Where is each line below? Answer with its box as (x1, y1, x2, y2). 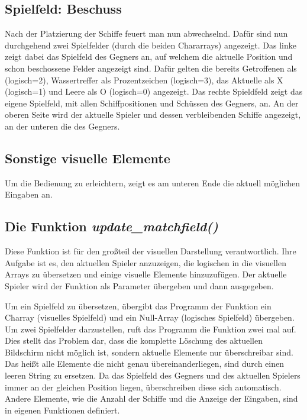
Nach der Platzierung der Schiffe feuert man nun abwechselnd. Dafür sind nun (5, 27, 288, 40)
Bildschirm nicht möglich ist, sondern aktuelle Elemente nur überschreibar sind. (5, 345, 293, 358)
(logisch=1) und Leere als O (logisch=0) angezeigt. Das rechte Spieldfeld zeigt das (5, 85, 303, 98)
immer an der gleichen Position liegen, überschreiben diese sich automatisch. (5, 380, 282, 393)
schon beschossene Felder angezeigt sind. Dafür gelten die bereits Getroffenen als (5, 62, 297, 74)
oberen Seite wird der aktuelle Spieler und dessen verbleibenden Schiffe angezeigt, (5, 108, 301, 121)
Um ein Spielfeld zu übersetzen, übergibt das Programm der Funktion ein (5, 299, 272, 312)
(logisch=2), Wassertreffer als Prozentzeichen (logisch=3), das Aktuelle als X (5, 73, 283, 86)
